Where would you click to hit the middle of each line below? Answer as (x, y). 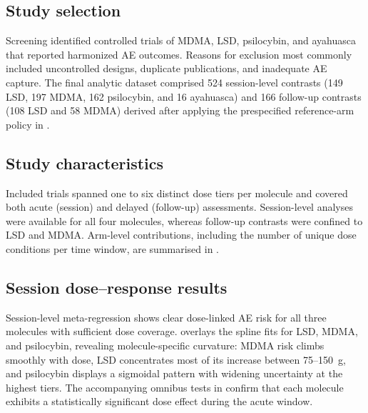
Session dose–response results (117, 287)
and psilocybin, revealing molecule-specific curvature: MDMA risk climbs (165, 345)
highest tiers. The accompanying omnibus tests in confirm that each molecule (175, 387)
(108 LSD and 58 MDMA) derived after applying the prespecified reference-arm (180, 110)
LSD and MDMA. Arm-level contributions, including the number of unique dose (181, 235)
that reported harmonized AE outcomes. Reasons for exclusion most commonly (179, 54)
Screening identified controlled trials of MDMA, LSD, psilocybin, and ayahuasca (181, 40)
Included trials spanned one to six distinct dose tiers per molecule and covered (177, 193)
